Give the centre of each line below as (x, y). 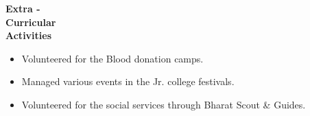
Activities (29, 35)
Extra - (23, 8)
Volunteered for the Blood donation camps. (112, 58)
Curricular (31, 22)
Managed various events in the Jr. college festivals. (128, 81)
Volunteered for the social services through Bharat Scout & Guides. (164, 104)
